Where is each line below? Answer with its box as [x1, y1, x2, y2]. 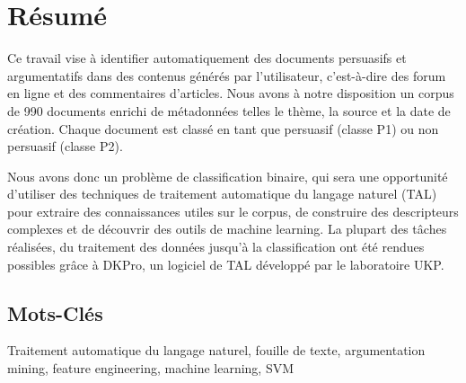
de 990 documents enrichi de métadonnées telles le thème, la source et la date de [7, 101, 451, 120]
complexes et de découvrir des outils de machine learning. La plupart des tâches [7, 219, 447, 238]
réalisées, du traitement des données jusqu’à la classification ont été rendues [7, 237, 425, 256]
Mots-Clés [7, 298, 103, 326]
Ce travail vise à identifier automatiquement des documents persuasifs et [7, 49, 407, 67]
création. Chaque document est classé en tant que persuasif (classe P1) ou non [7, 119, 439, 138]
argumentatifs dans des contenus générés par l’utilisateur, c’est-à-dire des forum [7, 66, 446, 85]
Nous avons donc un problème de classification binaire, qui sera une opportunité [7, 166, 448, 185]
